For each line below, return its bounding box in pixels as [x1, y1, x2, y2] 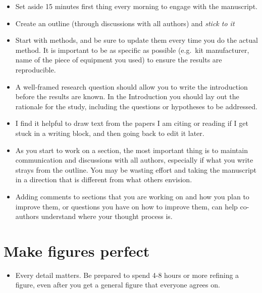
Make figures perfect [4, 240, 150, 261]
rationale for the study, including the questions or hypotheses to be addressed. [15, 101, 257, 111]
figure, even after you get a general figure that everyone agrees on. [15, 279, 220, 290]
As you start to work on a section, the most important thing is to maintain [15, 144, 248, 155]
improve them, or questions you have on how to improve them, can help [15, 201, 238, 211]
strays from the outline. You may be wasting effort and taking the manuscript [15, 164, 257, 175]
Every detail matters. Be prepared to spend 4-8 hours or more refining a [15, 269, 239, 280]
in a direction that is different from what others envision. [15, 174, 192, 185]
